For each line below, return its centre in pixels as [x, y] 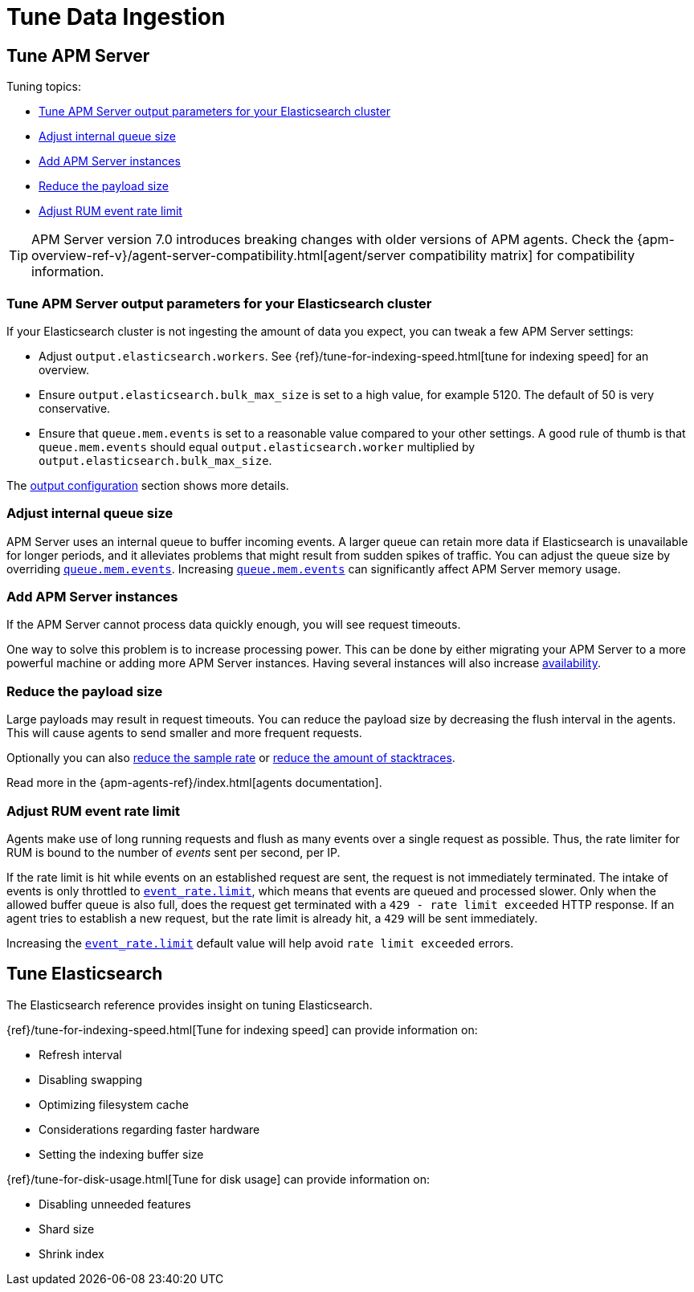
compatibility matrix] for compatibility [522, 256]
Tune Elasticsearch [85, 974]
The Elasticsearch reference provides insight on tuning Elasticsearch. [190, 1005]
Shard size [67, 1229]
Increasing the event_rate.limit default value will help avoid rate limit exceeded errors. [260, 943]
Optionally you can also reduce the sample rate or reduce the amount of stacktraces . [231, 758]
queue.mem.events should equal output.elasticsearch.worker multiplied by [257, 446]
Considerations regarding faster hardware [149, 1129]
